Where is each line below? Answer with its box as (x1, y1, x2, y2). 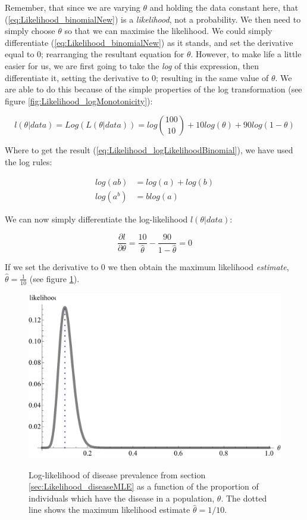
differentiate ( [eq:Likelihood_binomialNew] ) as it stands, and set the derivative (5, 36, 293, 48)
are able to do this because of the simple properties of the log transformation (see (5, 83, 302, 95)
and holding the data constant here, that (149, 1, 299, 13)
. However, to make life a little (190, 48, 302, 60)
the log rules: (5, 155, 52, 168)
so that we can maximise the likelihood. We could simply (64, 24, 272, 37)
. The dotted (221, 491, 267, 504)
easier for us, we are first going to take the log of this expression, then (5, 59, 259, 72)
